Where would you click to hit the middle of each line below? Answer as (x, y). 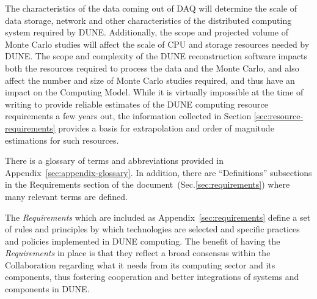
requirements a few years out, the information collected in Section (128, 116)
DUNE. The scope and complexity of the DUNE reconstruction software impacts (156, 56)
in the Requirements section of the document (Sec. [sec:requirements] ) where (148, 184)
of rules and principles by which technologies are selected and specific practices (152, 229)
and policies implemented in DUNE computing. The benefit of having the (143, 241)
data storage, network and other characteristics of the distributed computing (148, 20)
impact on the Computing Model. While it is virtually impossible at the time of (154, 92)
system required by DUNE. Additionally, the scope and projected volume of (147, 32)
